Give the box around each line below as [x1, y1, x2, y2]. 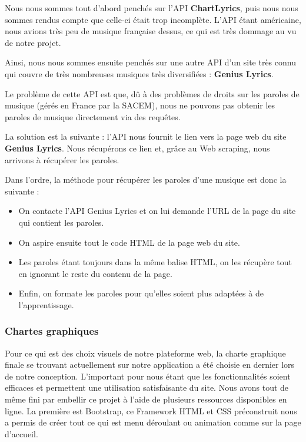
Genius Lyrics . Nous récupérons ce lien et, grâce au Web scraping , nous [5, 141, 270, 154]
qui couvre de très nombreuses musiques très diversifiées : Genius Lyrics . [5, 67, 274, 80]
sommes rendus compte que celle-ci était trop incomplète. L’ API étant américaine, [5, 13, 301, 25]
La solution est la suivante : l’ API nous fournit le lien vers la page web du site [5, 130, 287, 143]
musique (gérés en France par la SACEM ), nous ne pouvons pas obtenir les [5, 99, 275, 111]
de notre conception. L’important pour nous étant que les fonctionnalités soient [5, 370, 291, 382]
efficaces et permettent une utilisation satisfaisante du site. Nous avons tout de [5, 381, 289, 394]
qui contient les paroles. [18, 216, 104, 228]
